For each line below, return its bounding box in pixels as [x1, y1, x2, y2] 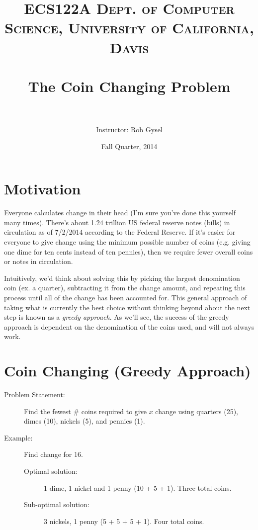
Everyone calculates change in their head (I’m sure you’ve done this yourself [4, 207, 236, 218]
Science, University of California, [4, 17, 254, 38]
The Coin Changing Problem [28, 76, 231, 96]
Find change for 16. [24, 449, 83, 459]
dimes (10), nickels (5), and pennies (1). [24, 416, 145, 426]
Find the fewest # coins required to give [24, 406, 147, 416]
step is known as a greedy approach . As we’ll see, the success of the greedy [4, 312, 229, 322]
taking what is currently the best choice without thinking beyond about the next [4, 302, 251, 312]
